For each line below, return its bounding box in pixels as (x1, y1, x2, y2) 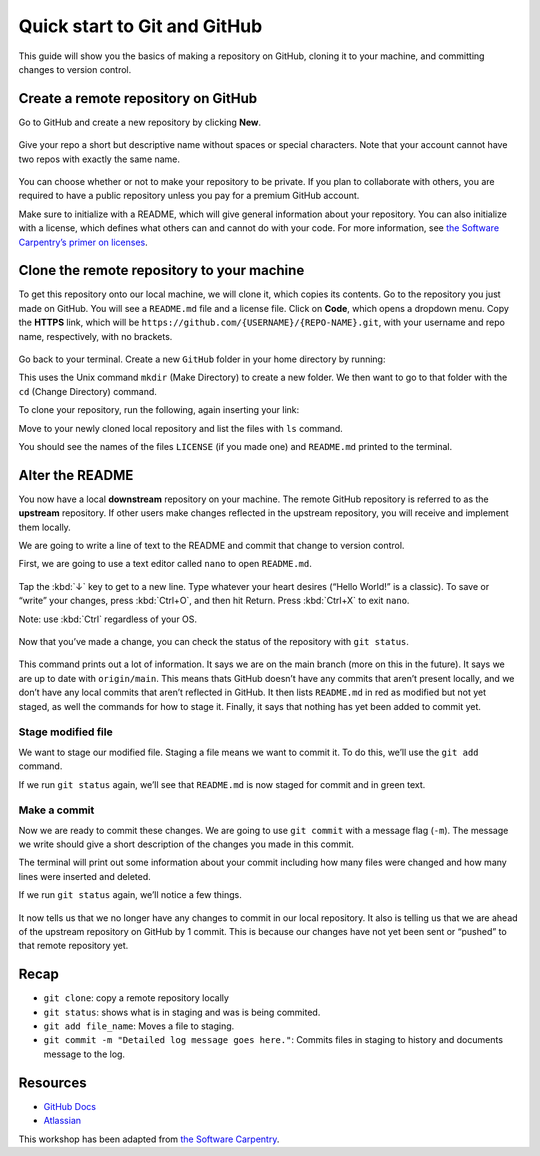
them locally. (18, 521, 72, 533)
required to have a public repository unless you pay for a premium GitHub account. (18, 190, 360, 202)
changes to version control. (18, 63, 132, 75)
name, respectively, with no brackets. (18, 330, 173, 342)
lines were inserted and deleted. (18, 870, 152, 882)
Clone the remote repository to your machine (18, 262, 305, 279)
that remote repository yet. (18, 940, 129, 952)
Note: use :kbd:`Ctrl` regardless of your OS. (18, 613, 198, 625)
